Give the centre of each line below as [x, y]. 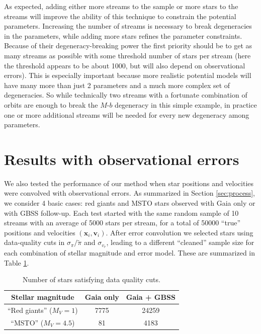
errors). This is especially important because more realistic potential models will [128, 75]
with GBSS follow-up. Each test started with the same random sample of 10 [121, 213]
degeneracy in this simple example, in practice [186, 104]
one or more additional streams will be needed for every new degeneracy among [127, 114]
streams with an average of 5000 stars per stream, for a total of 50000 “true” [122, 223]
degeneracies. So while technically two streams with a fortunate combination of [126, 95]
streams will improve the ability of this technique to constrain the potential [120, 16]
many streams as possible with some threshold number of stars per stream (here [127, 55]
